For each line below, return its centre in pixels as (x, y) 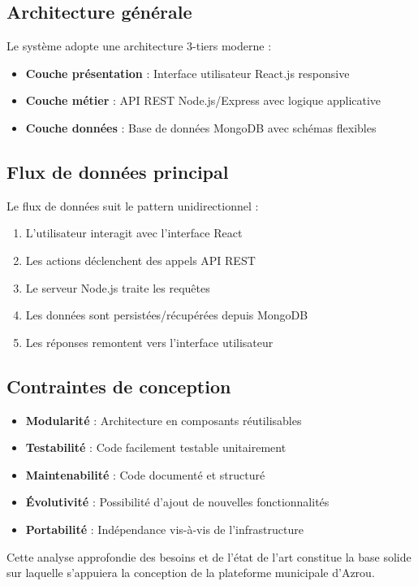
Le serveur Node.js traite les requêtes (118, 287)
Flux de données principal (118, 171)
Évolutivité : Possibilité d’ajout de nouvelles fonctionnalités (177, 502)
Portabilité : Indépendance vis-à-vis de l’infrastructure (164, 529)
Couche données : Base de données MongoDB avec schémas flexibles (201, 127)
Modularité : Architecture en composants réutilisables (164, 420)
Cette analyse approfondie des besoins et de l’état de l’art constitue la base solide (209, 556)
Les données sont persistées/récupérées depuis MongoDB (167, 315)
